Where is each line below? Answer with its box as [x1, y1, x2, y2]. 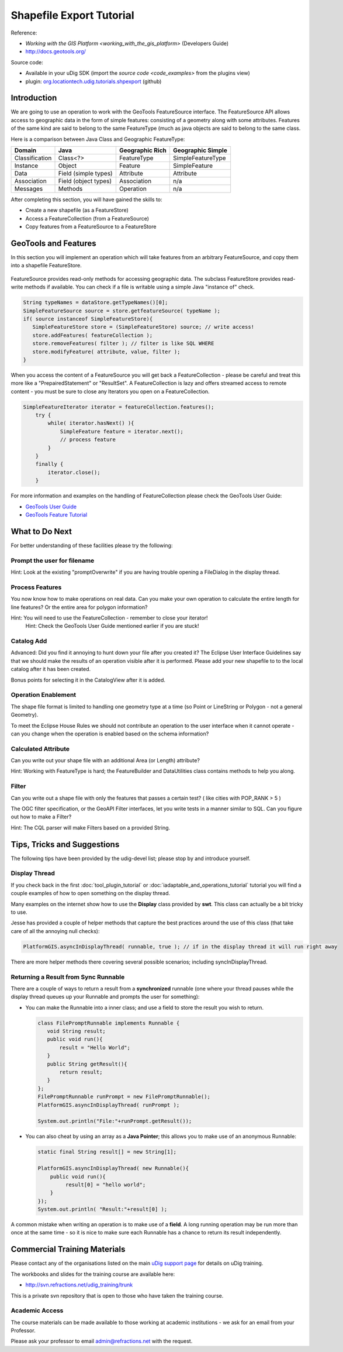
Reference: [11, 29, 37, 36]
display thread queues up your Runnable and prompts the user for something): [11, 993, 200, 1000]
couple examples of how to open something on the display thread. [11, 890, 171, 897]
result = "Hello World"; [59, 1044, 131, 1051]
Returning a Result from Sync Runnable [11, 973, 125, 981]
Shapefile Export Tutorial [11, 9, 134, 22]
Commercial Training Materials [11, 1244, 126, 1254]
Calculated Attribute [11, 745, 70, 753]
